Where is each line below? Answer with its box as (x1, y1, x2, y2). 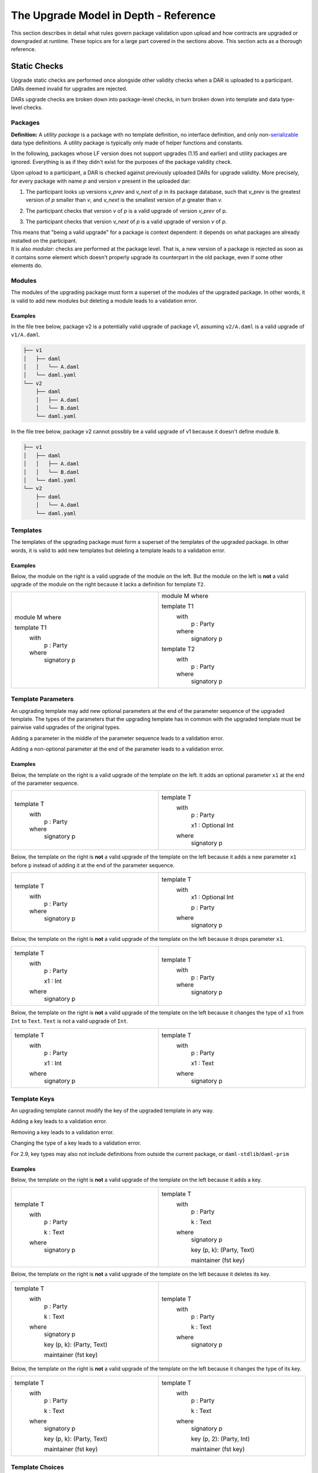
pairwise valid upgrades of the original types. (11, 724, 121, 731)
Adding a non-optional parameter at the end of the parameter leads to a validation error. (11, 745, 224, 752)
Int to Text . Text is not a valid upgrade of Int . (11, 1017, 129, 1025)
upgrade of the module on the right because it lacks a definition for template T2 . (11, 581, 206, 588)
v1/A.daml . (11, 331, 41, 338)
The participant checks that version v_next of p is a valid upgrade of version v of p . (25, 218, 227, 225)
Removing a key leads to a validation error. (11, 1128, 114, 1135)
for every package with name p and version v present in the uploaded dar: (11, 177, 191, 184)
